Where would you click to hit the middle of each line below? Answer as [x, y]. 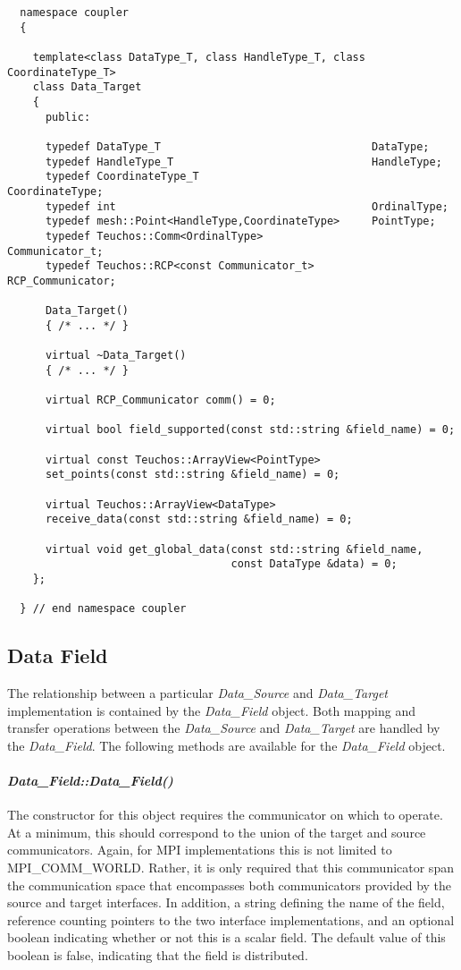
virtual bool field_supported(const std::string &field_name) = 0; [250, 430]
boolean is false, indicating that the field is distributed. [158, 955]
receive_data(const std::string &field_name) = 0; [199, 519]
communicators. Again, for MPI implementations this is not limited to [200, 850]
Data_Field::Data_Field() [90, 781]
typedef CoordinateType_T [122, 177]
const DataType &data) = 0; [314, 564]
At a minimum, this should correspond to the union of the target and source [217, 832]
